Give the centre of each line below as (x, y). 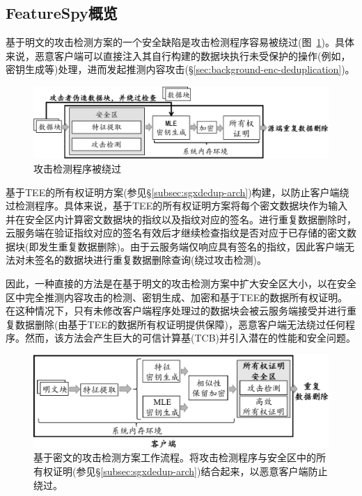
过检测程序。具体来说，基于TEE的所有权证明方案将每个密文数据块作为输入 (177, 206)
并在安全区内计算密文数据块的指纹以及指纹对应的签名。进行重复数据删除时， (181, 219)
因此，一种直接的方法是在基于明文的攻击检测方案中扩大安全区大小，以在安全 (181, 283)
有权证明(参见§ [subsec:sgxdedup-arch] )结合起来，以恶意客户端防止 (181, 471)
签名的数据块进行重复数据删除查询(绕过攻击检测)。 (150, 260)
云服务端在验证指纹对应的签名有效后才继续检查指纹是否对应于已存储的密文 (176, 233)
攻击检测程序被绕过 (77, 168)
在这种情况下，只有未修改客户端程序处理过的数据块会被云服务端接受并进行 (176, 311)
